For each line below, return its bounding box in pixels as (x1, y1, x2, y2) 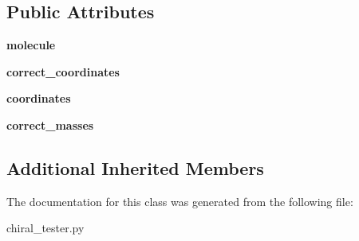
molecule (6, 37, 56, 53)
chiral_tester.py (6, 220, 85, 236)
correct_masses (6, 116, 94, 133)
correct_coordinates (6, 63, 120, 80)
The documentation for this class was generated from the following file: (6, 192, 353, 209)
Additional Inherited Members (6, 155, 264, 180)
